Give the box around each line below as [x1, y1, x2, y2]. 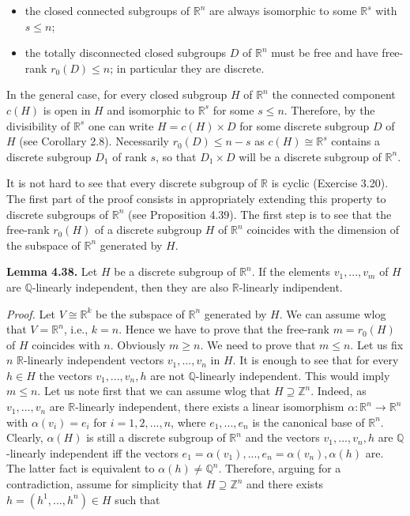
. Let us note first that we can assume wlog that [37, 382, 271, 399]
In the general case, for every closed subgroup [6, 86, 228, 103]
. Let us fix [350, 336, 404, 352]
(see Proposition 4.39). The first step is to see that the [127, 205, 392, 222]
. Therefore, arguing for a [218, 460, 341, 476]
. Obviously [110, 336, 166, 352]
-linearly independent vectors [24, 352, 164, 368]
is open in [43, 101, 91, 118]
